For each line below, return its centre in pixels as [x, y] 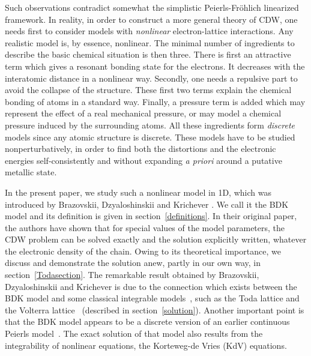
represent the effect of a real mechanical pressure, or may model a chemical [143, 113]
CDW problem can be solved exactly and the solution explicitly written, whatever [156, 239]
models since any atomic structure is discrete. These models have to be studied [150, 137]
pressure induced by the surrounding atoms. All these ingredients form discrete [150, 125]
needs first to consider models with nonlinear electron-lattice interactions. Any [149, 31]
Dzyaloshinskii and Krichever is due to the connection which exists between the [151, 286]
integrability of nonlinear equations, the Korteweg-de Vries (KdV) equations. [146, 345]
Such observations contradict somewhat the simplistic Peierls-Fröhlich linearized [152, 7]
